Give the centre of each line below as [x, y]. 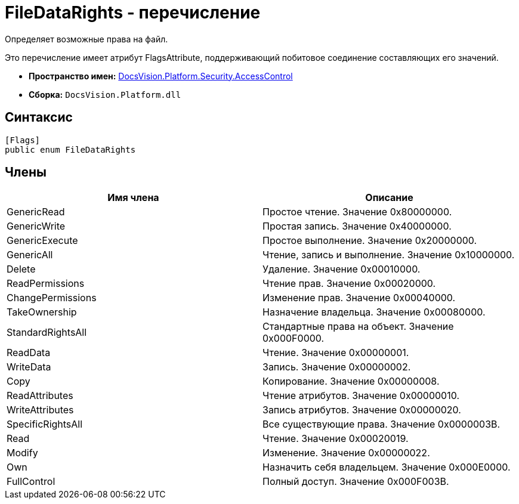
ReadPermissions [46, 284]
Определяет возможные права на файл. [86, 39]
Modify [22, 453]
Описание [389, 198]
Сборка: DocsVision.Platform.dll [105, 94]
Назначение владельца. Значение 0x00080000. [374, 312]
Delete [21, 269]
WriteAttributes [40, 410]
